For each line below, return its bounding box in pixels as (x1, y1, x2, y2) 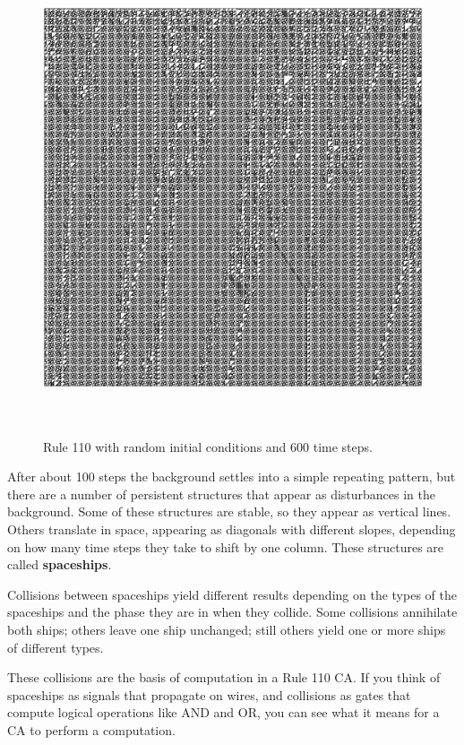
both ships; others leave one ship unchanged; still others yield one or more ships (7, 619, 446, 638)
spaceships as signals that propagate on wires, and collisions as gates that (7, 685, 411, 704)
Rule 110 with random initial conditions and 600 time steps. (43, 437, 373, 455)
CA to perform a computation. (7, 720, 176, 739)
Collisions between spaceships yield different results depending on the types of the (7, 585, 457, 603)
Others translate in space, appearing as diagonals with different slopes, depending (7, 519, 456, 538)
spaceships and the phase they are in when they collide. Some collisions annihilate (7, 602, 458, 621)
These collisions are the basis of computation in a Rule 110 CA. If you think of (7, 668, 441, 687)
